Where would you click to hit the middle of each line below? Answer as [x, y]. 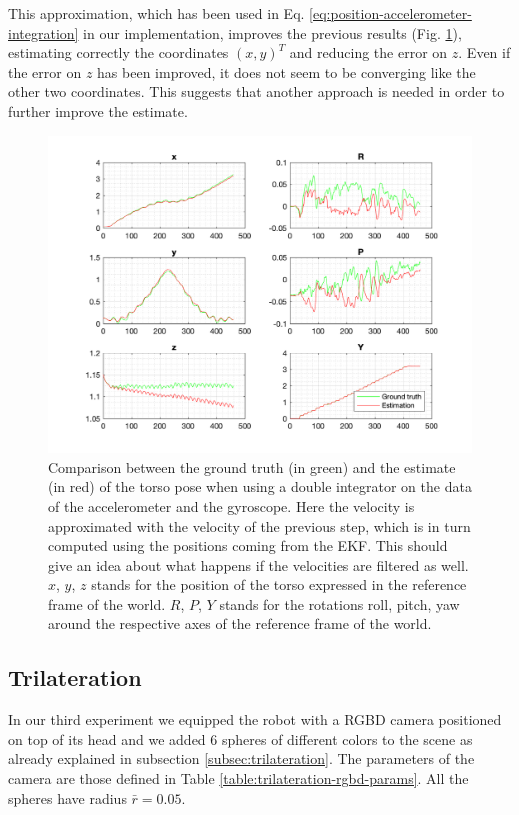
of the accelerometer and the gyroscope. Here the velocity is [231, 505]
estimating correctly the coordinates [118, 52]
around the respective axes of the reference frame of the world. [240, 623]
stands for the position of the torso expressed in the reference [279, 584]
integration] [43, 32]
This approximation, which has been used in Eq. [156, 13]
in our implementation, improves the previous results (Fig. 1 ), [272, 32]
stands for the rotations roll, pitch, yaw [339, 603]
